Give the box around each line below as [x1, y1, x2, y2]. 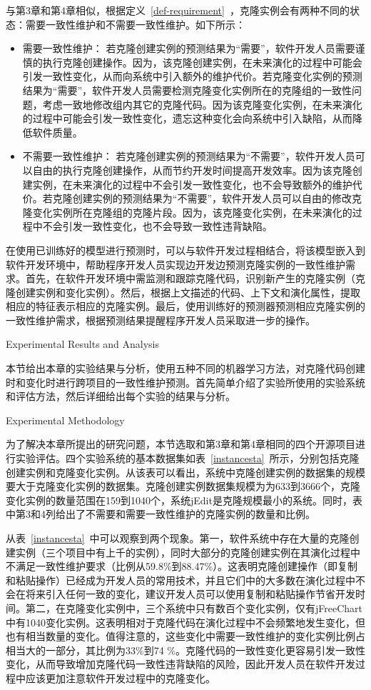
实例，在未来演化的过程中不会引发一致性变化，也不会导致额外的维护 [32, 176, 352, 191]
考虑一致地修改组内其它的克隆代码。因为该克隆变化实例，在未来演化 [42, 96, 362, 111]
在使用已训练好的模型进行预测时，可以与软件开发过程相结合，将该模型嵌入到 [6, 242, 365, 257]
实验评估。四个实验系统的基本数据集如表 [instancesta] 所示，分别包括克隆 [15, 451, 360, 466]
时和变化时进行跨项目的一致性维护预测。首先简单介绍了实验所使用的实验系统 [6, 374, 365, 389]
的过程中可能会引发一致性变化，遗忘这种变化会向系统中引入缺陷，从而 [22, 111, 352, 126]
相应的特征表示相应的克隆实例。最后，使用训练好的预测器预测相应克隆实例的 [6, 299, 365, 314]
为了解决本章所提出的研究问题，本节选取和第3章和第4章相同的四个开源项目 [6, 436, 355, 451]
